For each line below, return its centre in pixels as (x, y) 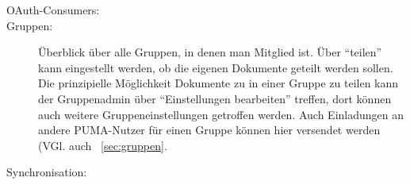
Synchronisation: (47, 172)
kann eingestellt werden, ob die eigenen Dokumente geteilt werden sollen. (216, 67)
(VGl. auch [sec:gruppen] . (103, 145)
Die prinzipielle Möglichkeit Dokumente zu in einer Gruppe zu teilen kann (218, 83)
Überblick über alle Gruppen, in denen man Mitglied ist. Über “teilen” (210, 52)
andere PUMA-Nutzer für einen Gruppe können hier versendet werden (209, 130)
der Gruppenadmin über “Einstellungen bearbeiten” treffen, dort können (215, 98)
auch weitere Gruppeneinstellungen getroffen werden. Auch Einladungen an (221, 114)
